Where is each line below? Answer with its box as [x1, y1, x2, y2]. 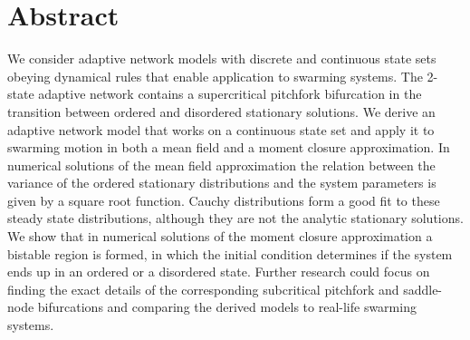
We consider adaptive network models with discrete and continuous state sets [7, 49, 436, 68]
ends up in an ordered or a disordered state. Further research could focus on [7, 262, 430, 281]
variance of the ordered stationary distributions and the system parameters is [7, 173, 436, 192]
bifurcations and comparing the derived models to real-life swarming [37, 297, 417, 316]
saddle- [403, 279, 443, 298]
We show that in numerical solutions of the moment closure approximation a [7, 227, 433, 246]
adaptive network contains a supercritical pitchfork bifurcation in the [38, 84, 422, 103]
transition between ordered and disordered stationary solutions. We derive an [7, 102, 436, 121]
